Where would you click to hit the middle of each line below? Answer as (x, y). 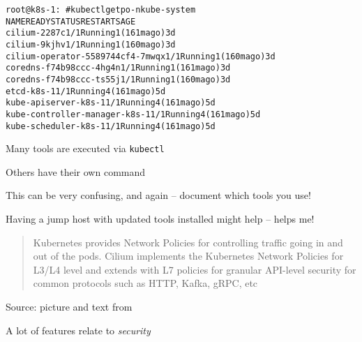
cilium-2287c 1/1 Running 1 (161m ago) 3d (91, 33)
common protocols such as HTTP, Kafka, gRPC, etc (145, 283)
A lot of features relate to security (78, 330)
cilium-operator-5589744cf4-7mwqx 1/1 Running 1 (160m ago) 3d (141, 56)
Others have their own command (76, 171)
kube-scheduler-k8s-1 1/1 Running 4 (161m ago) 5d (111, 126)
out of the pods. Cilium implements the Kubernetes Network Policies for (188, 256)
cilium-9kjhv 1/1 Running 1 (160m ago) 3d (91, 44)
